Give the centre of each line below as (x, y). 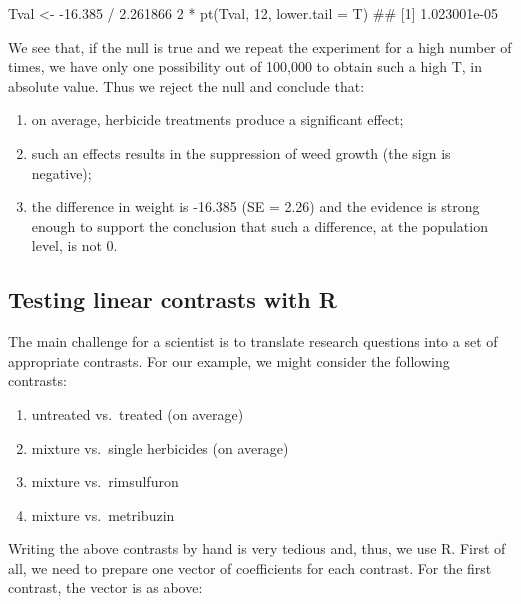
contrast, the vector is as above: (105, 587)
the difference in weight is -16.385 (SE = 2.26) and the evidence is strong (255, 206)
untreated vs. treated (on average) (137, 413)
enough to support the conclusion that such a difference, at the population (259, 225)
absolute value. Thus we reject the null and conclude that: (186, 85)
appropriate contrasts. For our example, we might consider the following (229, 360)
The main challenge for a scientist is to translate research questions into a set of (253, 341)
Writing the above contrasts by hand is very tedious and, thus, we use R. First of (257, 548)
